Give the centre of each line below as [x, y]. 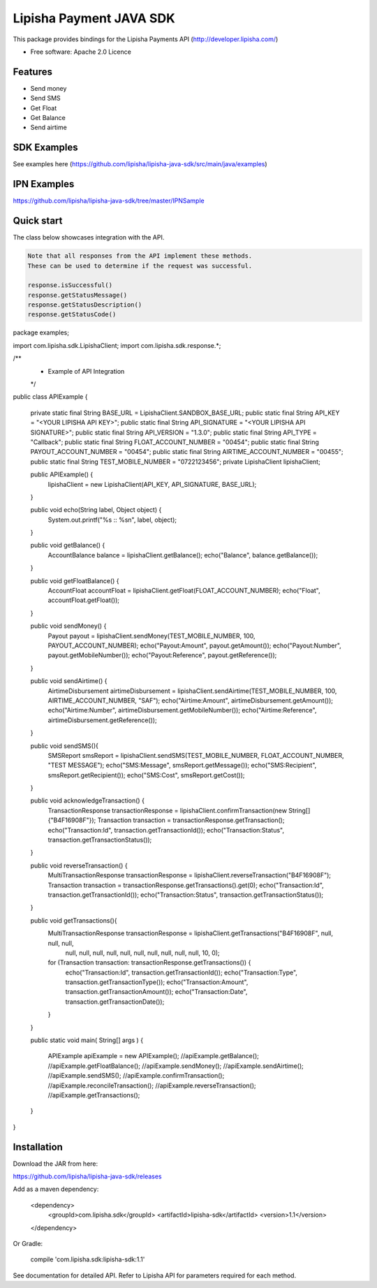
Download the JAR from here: [56, 1164]
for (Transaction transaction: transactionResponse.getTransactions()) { [149, 963]
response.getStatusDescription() [85, 305]
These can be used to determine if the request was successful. [140, 266]
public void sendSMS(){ [65, 746]
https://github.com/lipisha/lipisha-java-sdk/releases [87, 1176]
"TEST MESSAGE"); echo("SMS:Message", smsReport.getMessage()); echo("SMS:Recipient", [182, 766]
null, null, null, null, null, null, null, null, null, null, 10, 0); [142, 953]
